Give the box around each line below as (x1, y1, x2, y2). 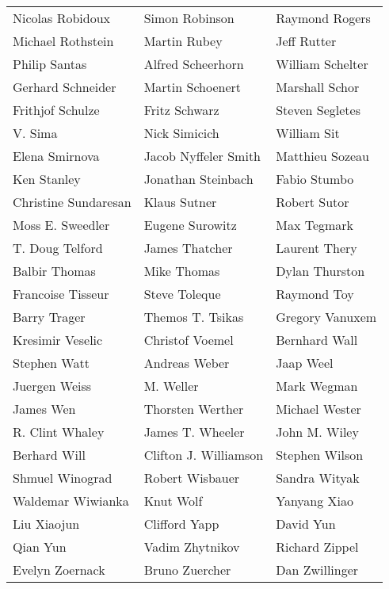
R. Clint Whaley (13, 423, 105, 441)
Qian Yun (13, 537, 67, 556)
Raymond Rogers (276, 9, 371, 27)
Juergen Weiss (13, 377, 92, 395)
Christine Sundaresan (13, 193, 132, 211)
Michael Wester (276, 400, 361, 418)
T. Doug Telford (13, 239, 103, 257)
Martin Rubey (143, 32, 223, 50)
